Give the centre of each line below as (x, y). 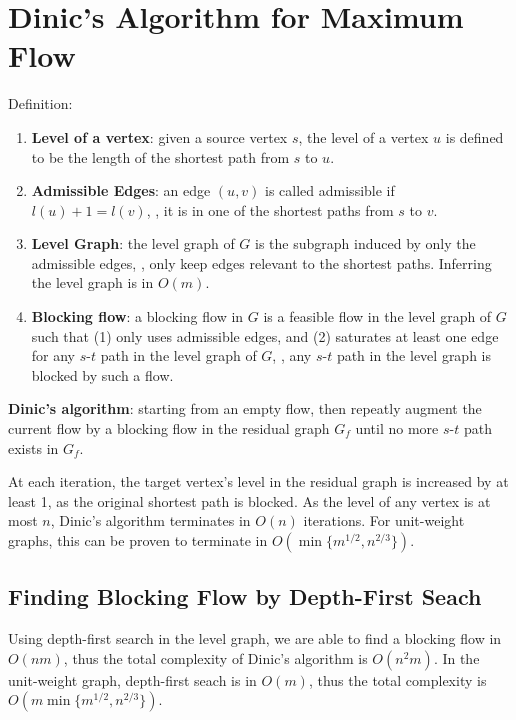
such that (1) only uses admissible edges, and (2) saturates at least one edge (265, 335)
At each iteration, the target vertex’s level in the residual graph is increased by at (258, 481)
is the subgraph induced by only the (365, 243)
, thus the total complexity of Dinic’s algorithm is (215, 657)
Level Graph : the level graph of (133, 243)
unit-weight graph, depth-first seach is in (132, 679)
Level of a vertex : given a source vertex (159, 136)
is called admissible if (330, 190)
